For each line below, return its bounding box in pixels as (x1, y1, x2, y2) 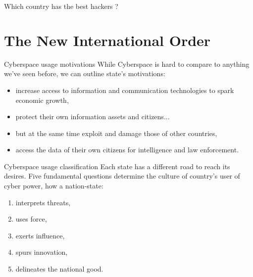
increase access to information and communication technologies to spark (15, 85, 234, 95)
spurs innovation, (15, 247, 68, 257)
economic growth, (15, 94, 69, 105)
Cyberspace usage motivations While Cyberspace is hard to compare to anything (4, 58, 250, 69)
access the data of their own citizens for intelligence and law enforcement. (15, 144, 239, 155)
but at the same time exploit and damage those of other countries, (15, 128, 217, 138)
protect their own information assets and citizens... (15, 111, 170, 122)
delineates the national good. (15, 264, 103, 274)
